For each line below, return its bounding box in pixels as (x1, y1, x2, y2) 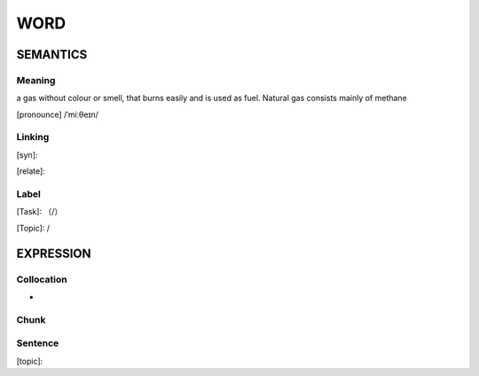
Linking (16, 131, 50, 144)
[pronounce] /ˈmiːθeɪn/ (16, 109, 99, 120)
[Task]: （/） (16, 207, 63, 217)
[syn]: (16, 149, 38, 160)
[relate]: (16, 166, 46, 176)
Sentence (16, 337, 59, 349)
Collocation (16, 273, 67, 286)
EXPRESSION (16, 246, 91, 261)
